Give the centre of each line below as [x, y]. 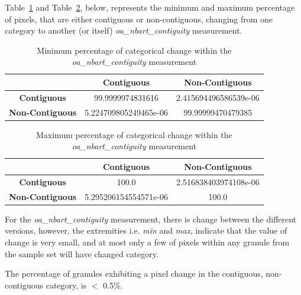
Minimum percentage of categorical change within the [134, 50]
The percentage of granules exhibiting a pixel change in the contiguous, [134, 273]
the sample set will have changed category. [82, 253]
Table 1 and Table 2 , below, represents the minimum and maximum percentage [150, 7]
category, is [66, 285]
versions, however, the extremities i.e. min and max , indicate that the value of [146, 230]
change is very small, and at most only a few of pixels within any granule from [147, 242]
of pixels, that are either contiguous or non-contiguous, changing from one [139, 19]
